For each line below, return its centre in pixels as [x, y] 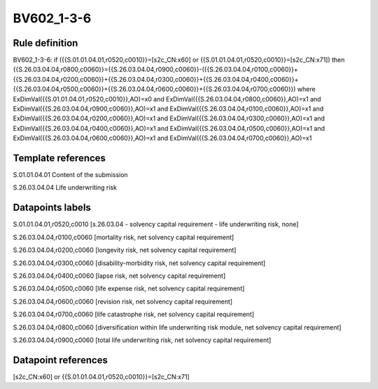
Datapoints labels [52, 207]
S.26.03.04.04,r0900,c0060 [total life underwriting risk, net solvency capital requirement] [142, 340]
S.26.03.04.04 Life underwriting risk [65, 188]
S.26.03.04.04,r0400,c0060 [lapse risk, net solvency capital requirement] [119, 276]
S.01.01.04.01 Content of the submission [71, 175]
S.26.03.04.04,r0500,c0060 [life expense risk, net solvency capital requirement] [129, 289]
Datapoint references [61, 360]
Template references [59, 158]
